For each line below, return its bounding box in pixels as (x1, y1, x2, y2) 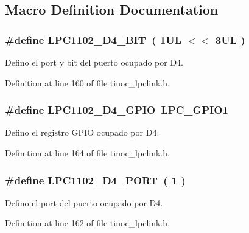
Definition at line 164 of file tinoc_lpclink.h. (5, 147, 170, 159)
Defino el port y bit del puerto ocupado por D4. (5, 56, 183, 68)
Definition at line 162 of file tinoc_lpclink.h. (5, 217, 170, 229)
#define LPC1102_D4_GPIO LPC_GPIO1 (5, 102, 228, 117)
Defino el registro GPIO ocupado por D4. (5, 126, 160, 139)
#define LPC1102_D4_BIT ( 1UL (5, 32, 182, 47)
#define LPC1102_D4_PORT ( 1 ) (5, 172, 186, 187)
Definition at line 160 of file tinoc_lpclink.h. (5, 76, 170, 89)
